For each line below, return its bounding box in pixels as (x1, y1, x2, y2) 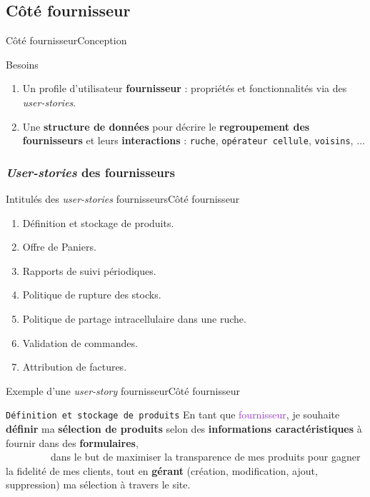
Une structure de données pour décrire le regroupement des (22, 119, 310, 134)
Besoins (6, 56, 39, 71)
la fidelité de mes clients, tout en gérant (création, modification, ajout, (6, 463, 318, 478)
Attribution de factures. (22, 359, 127, 374)
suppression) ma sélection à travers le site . (6, 477, 191, 492)
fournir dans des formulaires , (6, 435, 139, 450)
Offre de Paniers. (22, 239, 96, 254)
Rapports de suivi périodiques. (22, 263, 156, 278)
